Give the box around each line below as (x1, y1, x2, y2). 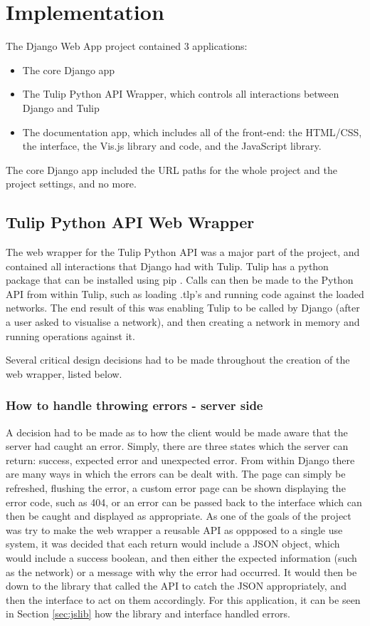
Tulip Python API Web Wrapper (6, 211, 255, 233)
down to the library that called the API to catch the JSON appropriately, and (6, 578, 347, 593)
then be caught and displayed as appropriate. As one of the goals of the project (6, 508, 351, 523)
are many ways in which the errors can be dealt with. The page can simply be (6, 466, 346, 481)
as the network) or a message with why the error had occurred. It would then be (6, 564, 357, 579)
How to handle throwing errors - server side (6, 396, 263, 414)
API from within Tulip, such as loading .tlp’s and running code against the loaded (6, 286, 364, 301)
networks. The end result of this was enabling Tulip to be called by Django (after (6, 300, 360, 315)
